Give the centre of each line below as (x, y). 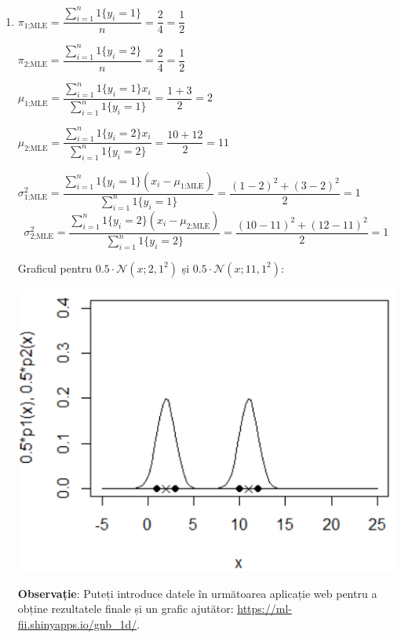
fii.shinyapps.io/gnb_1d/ (77, 623)
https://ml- (264, 609)
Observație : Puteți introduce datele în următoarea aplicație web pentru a (197, 593)
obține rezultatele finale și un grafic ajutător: (126, 609)
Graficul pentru (55, 268)
